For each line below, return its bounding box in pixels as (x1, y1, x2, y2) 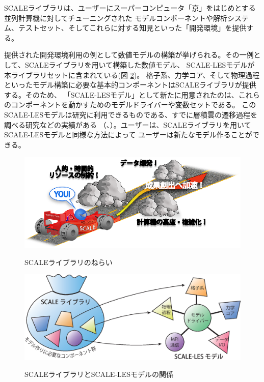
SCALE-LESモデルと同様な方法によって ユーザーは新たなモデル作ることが (4, 129, 252, 140)
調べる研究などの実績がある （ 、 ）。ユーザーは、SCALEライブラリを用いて (4, 119, 251, 130)
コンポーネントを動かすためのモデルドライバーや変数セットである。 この (11, 99, 256, 110)
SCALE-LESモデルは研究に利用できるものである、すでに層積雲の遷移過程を (4, 109, 258, 120)
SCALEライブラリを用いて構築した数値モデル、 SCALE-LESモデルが (24, 59, 255, 70)
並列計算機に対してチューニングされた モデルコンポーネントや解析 (4, 12, 227, 23)
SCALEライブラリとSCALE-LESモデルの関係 (24, 369, 174, 379)
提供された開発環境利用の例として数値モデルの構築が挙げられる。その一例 (4, 49, 254, 60)
